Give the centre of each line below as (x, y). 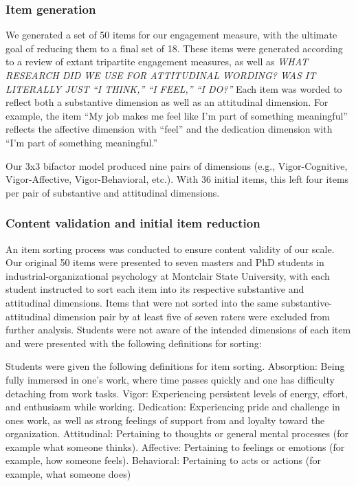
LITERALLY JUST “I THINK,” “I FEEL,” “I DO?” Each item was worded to (174, 88)
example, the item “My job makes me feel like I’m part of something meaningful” (177, 115)
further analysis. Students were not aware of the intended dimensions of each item (178, 330)
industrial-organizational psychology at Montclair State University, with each (168, 275)
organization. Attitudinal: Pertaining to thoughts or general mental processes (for (177, 433)
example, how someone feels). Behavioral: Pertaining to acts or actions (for (163, 460)
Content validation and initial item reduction (133, 223)
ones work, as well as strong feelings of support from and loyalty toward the (165, 420)
